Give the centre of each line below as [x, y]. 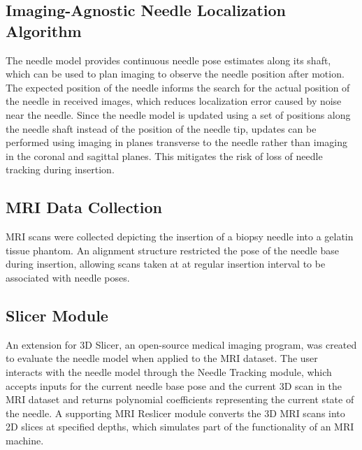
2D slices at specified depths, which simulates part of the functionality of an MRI [180, 427]
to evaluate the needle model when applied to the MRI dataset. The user [162, 358]
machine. [25, 440]
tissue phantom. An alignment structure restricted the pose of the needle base [172, 250]
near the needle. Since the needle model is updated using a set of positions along [178, 114]
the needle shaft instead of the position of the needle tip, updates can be [161, 128]
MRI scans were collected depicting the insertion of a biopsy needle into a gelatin [180, 237]
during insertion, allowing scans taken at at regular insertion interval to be [166, 264]
